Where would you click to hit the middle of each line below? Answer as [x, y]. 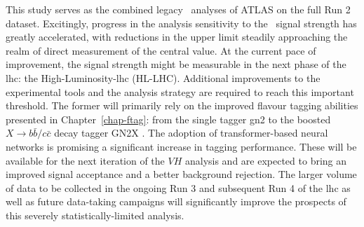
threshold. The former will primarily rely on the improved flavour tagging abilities [182, 105]
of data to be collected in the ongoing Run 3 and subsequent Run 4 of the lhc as [178, 187]
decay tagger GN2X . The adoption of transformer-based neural [191, 133]
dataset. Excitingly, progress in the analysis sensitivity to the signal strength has [181, 23]
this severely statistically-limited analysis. [95, 215]
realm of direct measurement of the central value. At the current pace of [161, 50]
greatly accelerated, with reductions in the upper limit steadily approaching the [177, 37]
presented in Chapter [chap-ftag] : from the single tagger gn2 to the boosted [168, 119]
